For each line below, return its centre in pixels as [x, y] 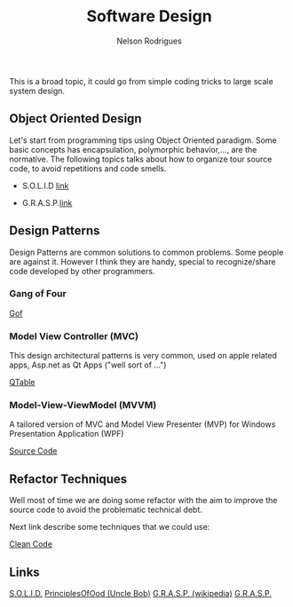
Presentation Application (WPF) [67, 434]
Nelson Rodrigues [149, 41]
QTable [22, 382]
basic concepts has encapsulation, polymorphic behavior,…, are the [133, 149]
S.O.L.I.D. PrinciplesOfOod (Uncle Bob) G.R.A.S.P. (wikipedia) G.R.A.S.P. [141, 594]
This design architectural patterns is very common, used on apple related [143, 356]
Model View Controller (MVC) [74, 336]
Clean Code [31, 544]
